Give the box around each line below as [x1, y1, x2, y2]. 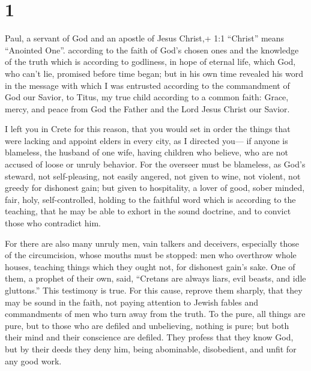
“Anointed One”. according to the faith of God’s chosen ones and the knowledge [5, 43, 299, 56]
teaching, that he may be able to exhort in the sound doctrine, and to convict [5, 205, 291, 217]
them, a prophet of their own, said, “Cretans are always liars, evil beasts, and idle [5, 272, 306, 285]
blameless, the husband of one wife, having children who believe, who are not [5, 146, 289, 158]
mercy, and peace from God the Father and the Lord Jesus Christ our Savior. [5, 102, 290, 115]
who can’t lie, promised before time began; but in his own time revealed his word [5, 67, 303, 79]
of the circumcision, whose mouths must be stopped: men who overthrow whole [5, 249, 297, 261]
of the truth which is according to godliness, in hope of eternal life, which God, [5, 55, 296, 68]
